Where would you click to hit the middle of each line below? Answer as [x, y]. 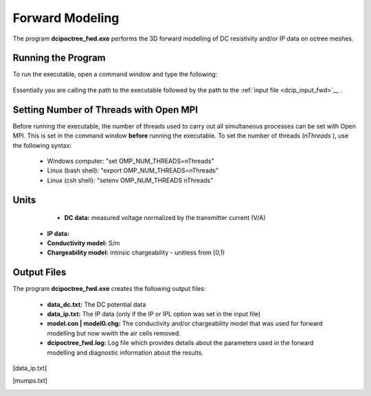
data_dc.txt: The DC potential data [97, 304]
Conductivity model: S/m [83, 243]
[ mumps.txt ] [30, 381]
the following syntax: [42, 145]
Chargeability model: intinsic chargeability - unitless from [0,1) [136, 253]
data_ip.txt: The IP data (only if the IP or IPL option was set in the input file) [154, 313]
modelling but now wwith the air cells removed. [114, 333]
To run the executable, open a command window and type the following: [115, 74]
